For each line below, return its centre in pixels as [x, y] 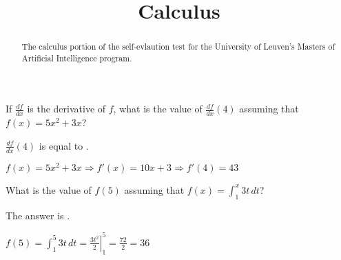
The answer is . [38, 215]
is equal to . [64, 145]
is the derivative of [66, 109]
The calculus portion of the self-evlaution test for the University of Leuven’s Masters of [178, 47]
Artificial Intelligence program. [77, 58]
